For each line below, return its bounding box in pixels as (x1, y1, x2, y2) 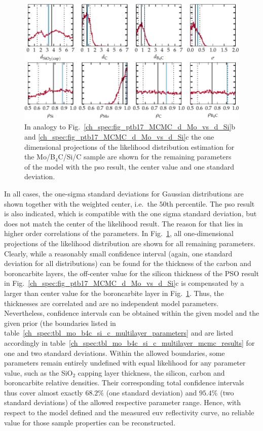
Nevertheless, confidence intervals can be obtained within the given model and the (4, 308, 259, 318)
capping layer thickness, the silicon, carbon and (78, 367, 225, 378)
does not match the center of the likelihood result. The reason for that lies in (4, 218, 243, 228)
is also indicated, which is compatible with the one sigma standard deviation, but (4, 208, 257, 219)
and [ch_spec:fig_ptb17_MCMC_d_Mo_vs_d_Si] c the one (24, 131, 214, 142)
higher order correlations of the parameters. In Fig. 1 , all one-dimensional (4, 228, 234, 239)
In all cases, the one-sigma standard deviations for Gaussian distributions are (4, 188, 244, 198)
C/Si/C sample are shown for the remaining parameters (58, 151, 232, 162)
